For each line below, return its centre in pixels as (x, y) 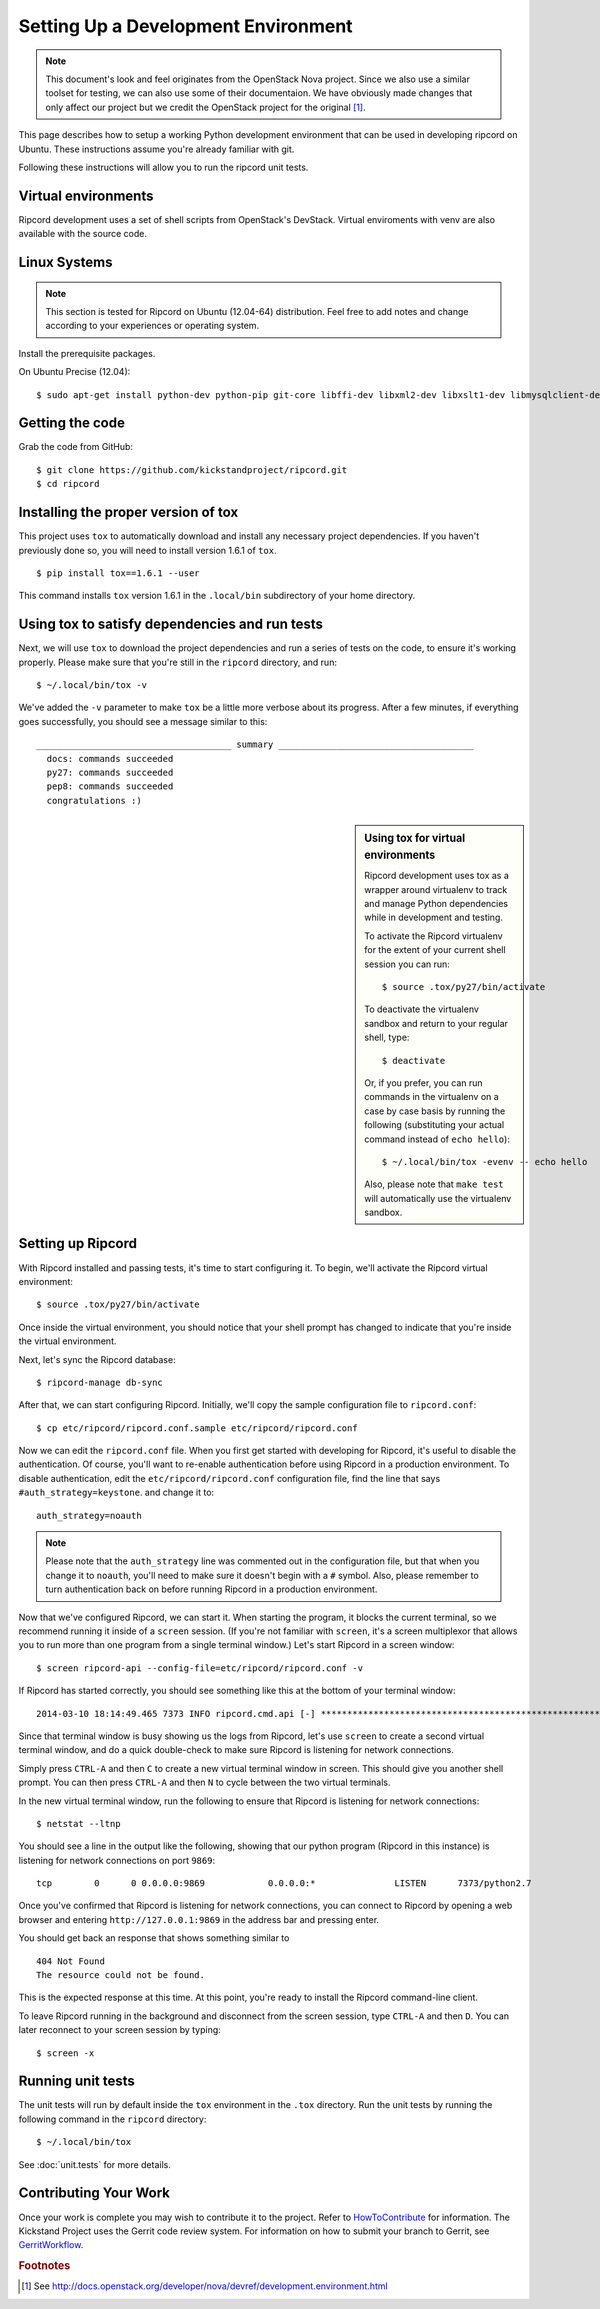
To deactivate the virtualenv (422, 1009)
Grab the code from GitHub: (76, 447)
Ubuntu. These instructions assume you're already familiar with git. (156, 149)
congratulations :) (94, 800)
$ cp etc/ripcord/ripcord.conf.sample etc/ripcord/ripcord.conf (197, 1428)
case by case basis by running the (435, 1111)
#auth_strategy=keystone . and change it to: (116, 1492)
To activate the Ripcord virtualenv (434, 936)
